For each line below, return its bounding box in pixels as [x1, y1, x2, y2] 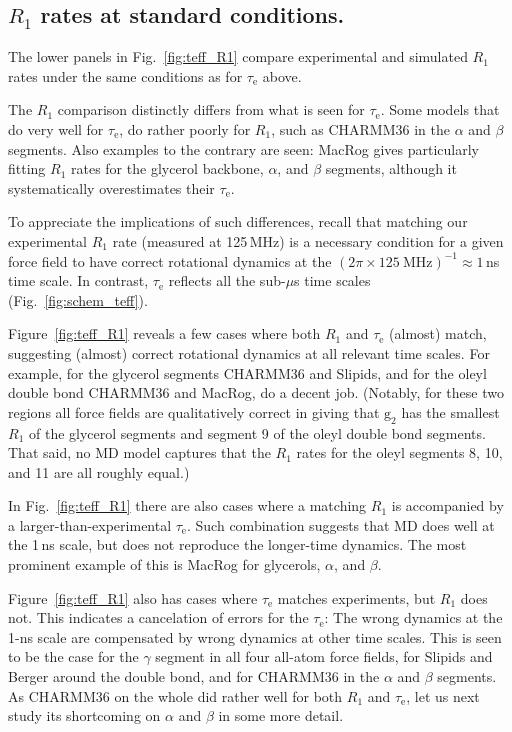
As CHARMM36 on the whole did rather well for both [8, 685, 343, 706]
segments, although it [325, 158, 457, 179]
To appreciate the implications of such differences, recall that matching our [8, 211, 468, 232]
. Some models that [380, 99, 500, 120]
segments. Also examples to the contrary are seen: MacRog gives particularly [8, 138, 479, 159]
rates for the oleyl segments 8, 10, [296, 442, 503, 463]
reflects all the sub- [168, 270, 286, 291]
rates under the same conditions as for [8, 65, 243, 86]
